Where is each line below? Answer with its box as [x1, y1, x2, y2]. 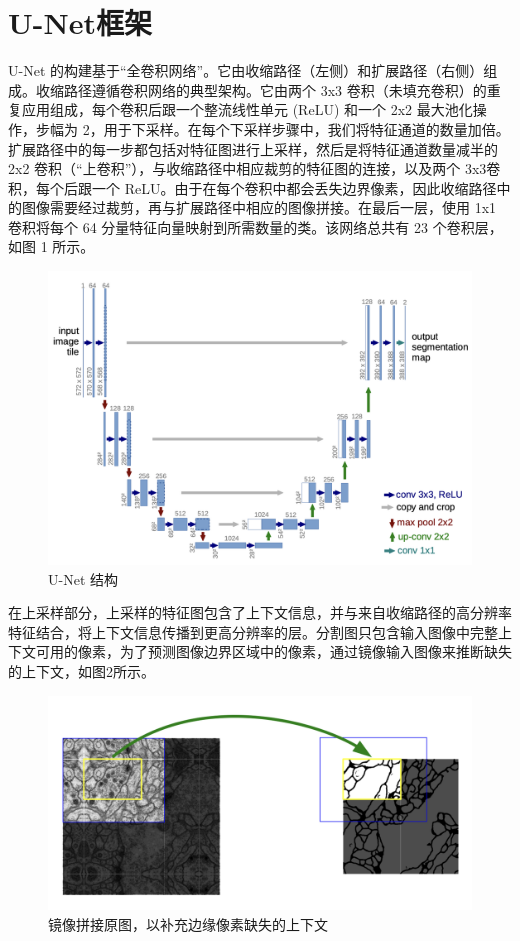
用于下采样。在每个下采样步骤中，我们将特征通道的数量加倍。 [103, 118, 510, 139]
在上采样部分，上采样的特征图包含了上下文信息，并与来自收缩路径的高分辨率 [8, 602, 512, 623]
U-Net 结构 [48, 568, 118, 589]
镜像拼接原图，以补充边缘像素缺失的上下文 [48, 913, 328, 934]
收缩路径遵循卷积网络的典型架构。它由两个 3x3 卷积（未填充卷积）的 [35, 79, 487, 100]
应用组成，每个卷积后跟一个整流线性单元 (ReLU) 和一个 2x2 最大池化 [21, 99, 473, 120]
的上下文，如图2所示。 [8, 661, 155, 682]
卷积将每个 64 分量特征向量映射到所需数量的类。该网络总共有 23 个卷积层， [8, 216, 503, 237]
